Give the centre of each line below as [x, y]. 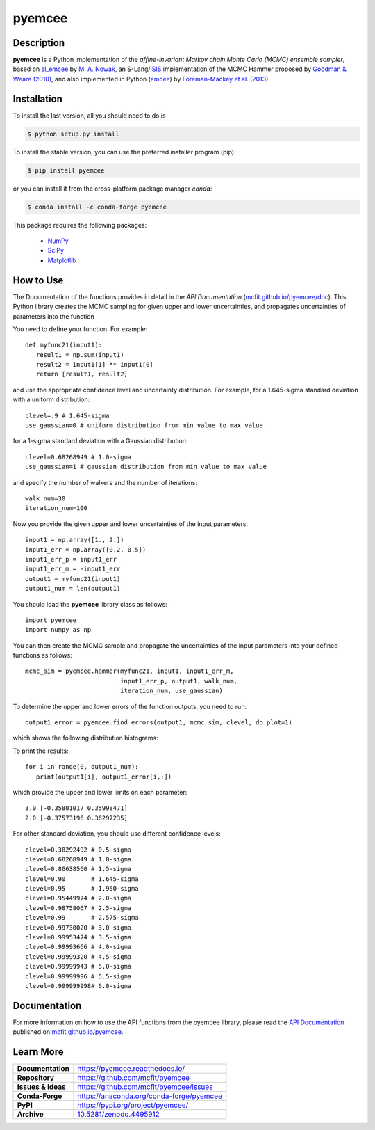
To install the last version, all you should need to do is [89, 116]
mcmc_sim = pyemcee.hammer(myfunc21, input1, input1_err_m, [130, 671]
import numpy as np [58, 630]
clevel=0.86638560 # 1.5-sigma [78, 869]
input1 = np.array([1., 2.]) [75, 540]
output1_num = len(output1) [73, 589]
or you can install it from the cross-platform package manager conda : [112, 189]
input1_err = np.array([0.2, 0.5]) [86, 549]
